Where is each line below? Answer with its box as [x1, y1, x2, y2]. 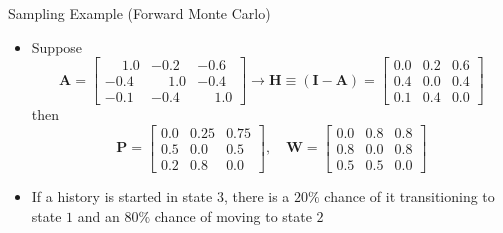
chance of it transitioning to [324, 185, 495, 206]
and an [77, 205, 120, 226]
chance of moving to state [154, 205, 312, 226]
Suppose [31, 36, 83, 57]
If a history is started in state [31, 185, 213, 206]
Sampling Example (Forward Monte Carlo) [8, 3, 271, 23]
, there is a [223, 185, 290, 206]
